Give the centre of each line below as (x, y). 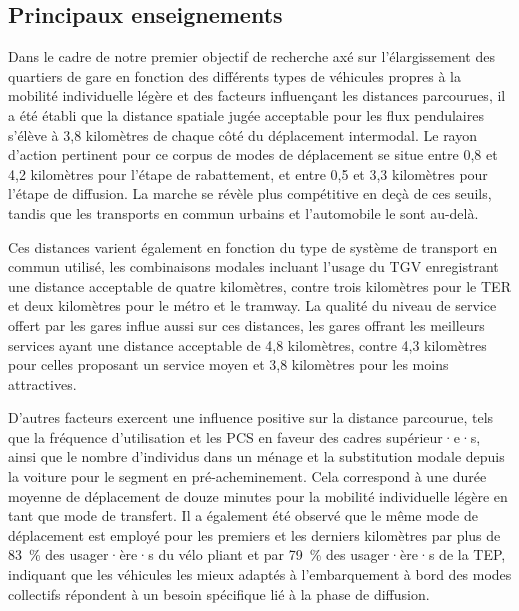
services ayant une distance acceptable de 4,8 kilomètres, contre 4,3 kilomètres (247, 344)
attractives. (42, 383)
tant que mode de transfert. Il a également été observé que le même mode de (243, 515)
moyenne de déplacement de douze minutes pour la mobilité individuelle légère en (258, 495)
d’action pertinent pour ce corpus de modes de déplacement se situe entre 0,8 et (253, 154)
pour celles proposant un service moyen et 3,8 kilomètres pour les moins (228, 364)
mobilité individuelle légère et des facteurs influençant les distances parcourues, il (257, 95)
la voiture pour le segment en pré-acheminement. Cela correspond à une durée (247, 476)
